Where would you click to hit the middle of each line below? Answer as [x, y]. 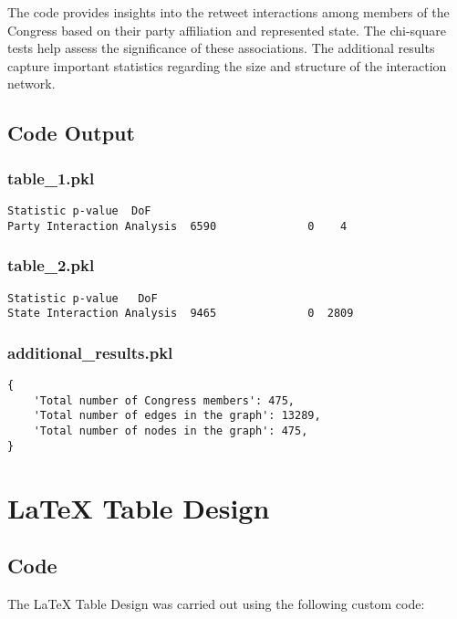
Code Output [71, 133]
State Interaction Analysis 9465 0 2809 [181, 314]
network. [31, 84]
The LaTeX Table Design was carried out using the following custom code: [216, 603]
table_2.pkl [51, 265]
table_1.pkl [51, 178]
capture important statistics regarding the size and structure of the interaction [227, 65]
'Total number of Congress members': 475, [164, 400]
